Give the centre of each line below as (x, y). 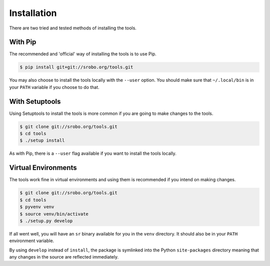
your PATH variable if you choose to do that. (54, 87)
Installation (33, 13)
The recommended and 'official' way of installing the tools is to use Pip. (83, 54)
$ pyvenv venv (37, 207)
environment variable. (32, 241)
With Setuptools (35, 102)
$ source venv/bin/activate (54, 214)
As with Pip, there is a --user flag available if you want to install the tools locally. (93, 153)
